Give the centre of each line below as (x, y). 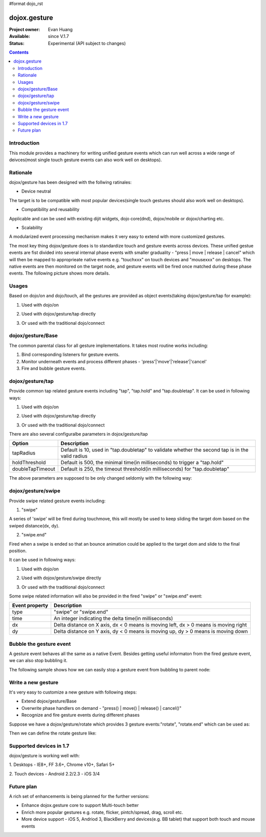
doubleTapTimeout (33, 469)
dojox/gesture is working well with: (44, 756)
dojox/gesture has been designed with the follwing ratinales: (70, 182)
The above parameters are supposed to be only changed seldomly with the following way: (100, 478)
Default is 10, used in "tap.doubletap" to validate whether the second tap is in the (155, 450)
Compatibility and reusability (50, 209)
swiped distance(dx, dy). (34, 525)
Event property (30, 605)
